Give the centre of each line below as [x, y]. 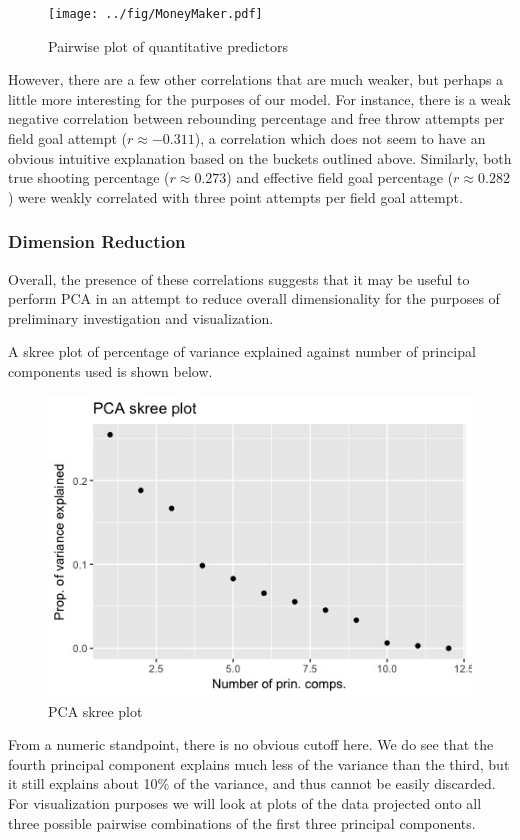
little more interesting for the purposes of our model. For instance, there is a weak [259, 98]
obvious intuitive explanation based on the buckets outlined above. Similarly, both [260, 157]
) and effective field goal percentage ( [340, 177]
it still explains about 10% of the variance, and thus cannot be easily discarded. [252, 783]
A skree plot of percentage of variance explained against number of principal [242, 351]
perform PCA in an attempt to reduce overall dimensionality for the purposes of [254, 298]
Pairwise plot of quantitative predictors [168, 45]
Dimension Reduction [97, 241]
